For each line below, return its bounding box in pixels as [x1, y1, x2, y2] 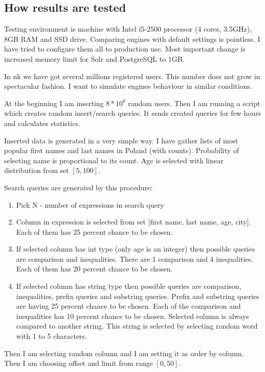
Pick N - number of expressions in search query [16, 199, 164, 210]
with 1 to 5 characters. [16, 331, 87, 341]
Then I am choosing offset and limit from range [4, 358, 153, 368]
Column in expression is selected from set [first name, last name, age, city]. [16, 216, 251, 227]
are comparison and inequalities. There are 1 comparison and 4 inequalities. [16, 253, 254, 264]
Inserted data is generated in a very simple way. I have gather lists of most [4, 135, 238, 145]
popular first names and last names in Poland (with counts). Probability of [4, 145, 239, 156]
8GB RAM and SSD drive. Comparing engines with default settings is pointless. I [4, 33, 260, 44]
